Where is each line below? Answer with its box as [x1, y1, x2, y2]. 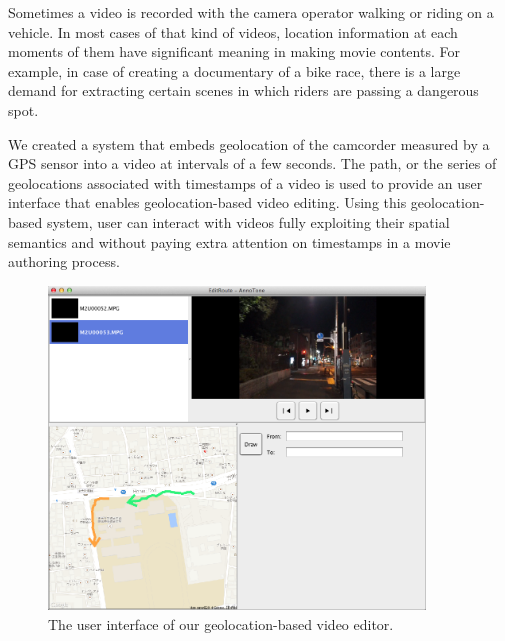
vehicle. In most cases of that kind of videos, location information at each [8, 21, 458, 42]
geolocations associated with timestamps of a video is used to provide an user [8, 172, 483, 193]
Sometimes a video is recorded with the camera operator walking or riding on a [8, 2, 494, 22]
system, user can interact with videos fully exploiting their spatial [46, 211, 450, 232]
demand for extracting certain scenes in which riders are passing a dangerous [8, 80, 479, 101]
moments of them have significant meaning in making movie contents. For [8, 41, 460, 62]
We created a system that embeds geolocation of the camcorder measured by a [8, 133, 490, 154]
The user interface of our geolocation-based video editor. [48, 613, 394, 634]
